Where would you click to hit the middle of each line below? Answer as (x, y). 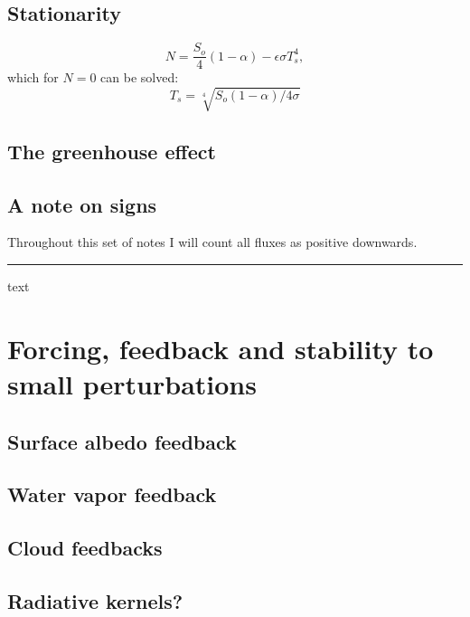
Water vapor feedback (112, 494)
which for (33, 77)
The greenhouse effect (112, 151)
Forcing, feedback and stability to (221, 348)
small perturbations (132, 383)
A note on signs (82, 204)
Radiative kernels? (95, 600)
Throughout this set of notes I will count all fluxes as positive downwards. (212, 242)
